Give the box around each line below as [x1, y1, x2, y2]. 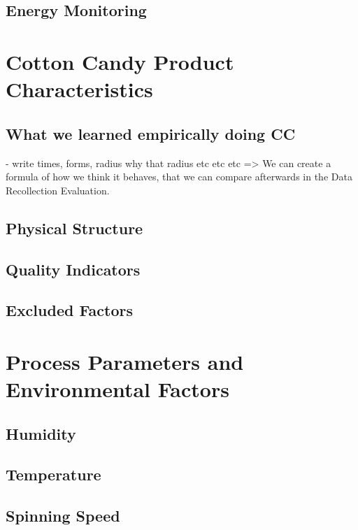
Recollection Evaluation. [6, 182, 110, 197]
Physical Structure [6, 217, 143, 238]
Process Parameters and [6, 347, 244, 375]
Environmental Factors [6, 375, 229, 403]
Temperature [6, 464, 101, 485]
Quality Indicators [6, 258, 141, 280]
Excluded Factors [6, 299, 134, 321]
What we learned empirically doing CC [6, 122, 296, 144]
